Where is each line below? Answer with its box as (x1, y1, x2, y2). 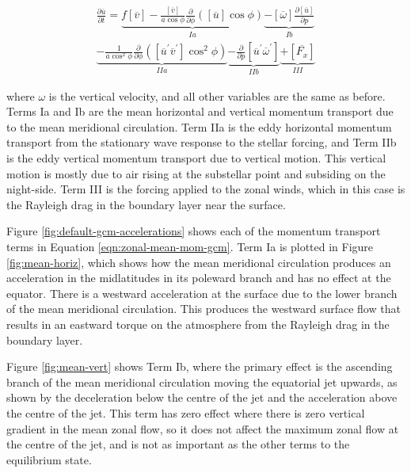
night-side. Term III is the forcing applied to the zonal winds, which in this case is (6, 181, 405, 197)
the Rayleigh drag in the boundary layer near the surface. (6, 196, 286, 212)
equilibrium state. (6, 451, 92, 467)
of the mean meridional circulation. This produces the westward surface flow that (6, 300, 401, 317)
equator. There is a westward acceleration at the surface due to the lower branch (6, 284, 398, 301)
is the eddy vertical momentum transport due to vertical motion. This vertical (6, 150, 386, 166)
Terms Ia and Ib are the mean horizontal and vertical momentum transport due (6, 103, 394, 120)
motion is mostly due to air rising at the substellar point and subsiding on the (6, 165, 386, 181)
